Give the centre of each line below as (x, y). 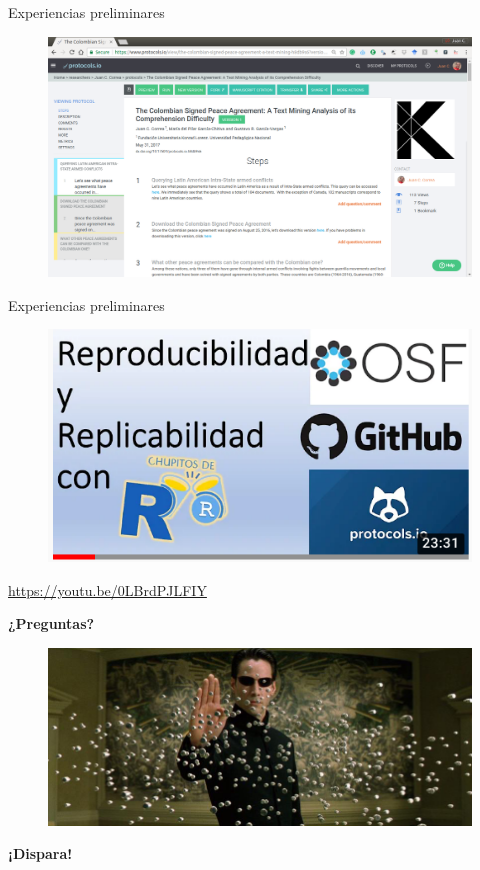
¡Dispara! (40, 853)
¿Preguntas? (51, 623)
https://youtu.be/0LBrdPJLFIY (107, 589)
